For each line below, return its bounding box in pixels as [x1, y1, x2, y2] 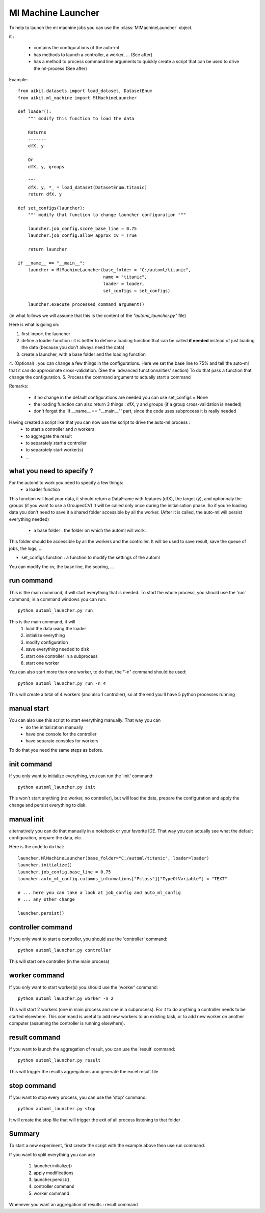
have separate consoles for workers [26, 738, 99, 744]
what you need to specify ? [9, 467, 93, 475]
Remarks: [9, 383, 28, 389]
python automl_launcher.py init [18, 784, 96, 790]
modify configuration [26, 639, 68, 645]
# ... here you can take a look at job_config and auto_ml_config [18, 890, 181, 895]
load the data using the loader [26, 626, 86, 632]
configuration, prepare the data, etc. [9, 835, 82, 841]
